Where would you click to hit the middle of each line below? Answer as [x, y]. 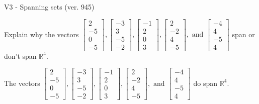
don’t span [20, 56]
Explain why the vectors [41, 34]
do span [205, 83]
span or [243, 34]
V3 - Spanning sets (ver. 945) [49, 7]
